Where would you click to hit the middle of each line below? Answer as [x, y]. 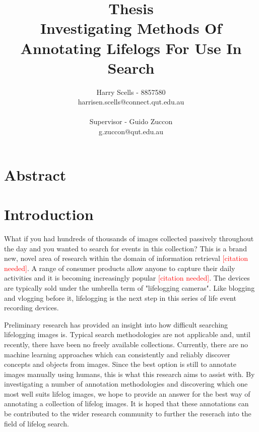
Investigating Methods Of [131, 28]
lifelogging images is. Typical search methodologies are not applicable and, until [127, 334]
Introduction [49, 214]
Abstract [35, 174]
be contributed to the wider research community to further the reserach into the [128, 414]
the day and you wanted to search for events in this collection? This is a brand [125, 248]
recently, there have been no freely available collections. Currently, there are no [126, 344]
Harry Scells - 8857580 [131, 92]
